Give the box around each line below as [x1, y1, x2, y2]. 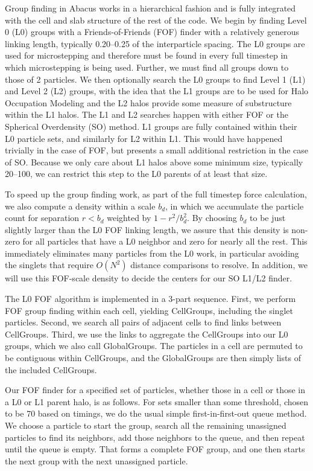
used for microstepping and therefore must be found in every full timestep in [5, 49, 288, 62]
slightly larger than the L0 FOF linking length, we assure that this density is [5, 223, 289, 235]
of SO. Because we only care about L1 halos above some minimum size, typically [5, 155, 303, 168]
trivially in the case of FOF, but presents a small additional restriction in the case [5, 144, 309, 156]
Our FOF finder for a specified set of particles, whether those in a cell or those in [5, 383, 305, 396]
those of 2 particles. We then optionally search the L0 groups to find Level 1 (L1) [5, 72, 306, 85]
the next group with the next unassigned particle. [5, 454, 188, 467]
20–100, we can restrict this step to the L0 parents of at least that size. [5, 167, 268, 180]
